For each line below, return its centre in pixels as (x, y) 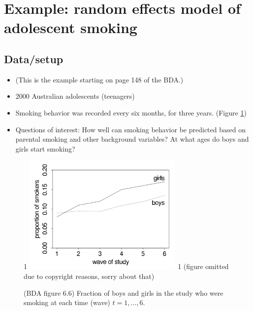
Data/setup (34, 58)
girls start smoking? (45, 148)
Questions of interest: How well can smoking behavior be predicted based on (130, 129)
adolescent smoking (71, 27)
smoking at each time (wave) (67, 302)
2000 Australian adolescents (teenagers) (75, 96)
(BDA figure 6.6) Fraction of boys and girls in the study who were (124, 292)
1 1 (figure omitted (126, 266)
